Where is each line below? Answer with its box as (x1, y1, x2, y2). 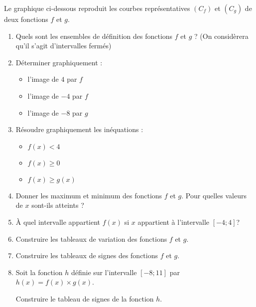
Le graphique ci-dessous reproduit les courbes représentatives (4, 3, 190, 13)
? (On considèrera (194, 30, 249, 41)
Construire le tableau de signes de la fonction (15, 293, 154, 304)
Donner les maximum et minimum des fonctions (15, 190, 162, 200)
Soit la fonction (15, 267, 63, 277)
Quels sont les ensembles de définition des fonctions (15, 30, 173, 41)
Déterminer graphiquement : (15, 57, 103, 67)
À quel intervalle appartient (15, 216, 101, 227)
